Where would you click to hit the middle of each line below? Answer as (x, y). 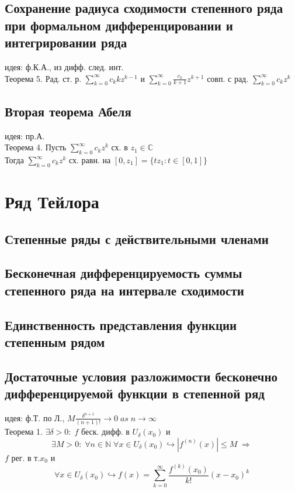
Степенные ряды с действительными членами (137, 238)
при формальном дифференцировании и (119, 25)
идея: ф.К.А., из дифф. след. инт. (64, 66)
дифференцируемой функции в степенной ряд (135, 393)
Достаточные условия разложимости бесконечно (141, 376)
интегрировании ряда (66, 42)
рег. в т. (26, 457)
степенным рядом (55, 341)
